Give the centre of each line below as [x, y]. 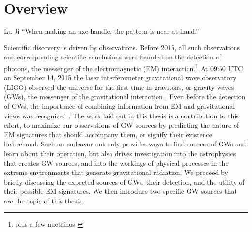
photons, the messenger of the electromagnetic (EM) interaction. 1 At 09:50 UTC [124, 67]
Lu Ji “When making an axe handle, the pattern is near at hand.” [102, 31]
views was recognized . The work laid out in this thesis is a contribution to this [121, 115]
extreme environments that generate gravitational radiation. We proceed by [116, 172]
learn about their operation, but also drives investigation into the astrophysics [120, 153]
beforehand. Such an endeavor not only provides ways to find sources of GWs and [125, 144]
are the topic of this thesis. [44, 200]
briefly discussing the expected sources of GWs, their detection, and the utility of [124, 181]
